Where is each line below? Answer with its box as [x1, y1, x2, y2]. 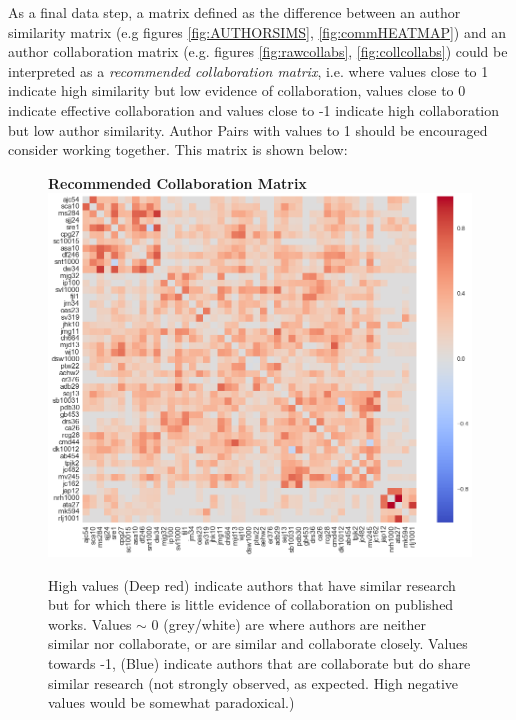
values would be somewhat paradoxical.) [48, 692, 295, 713]
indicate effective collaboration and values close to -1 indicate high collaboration [8, 99, 500, 120]
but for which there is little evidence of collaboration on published [48, 594, 454, 615]
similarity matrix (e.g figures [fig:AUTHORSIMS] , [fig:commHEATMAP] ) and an [8, 21, 506, 42]
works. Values [48, 613, 132, 634]
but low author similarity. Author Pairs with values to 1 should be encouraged [8, 119, 488, 140]
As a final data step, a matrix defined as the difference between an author [8, 2, 461, 22]
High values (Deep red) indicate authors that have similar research [48, 574, 456, 595]
